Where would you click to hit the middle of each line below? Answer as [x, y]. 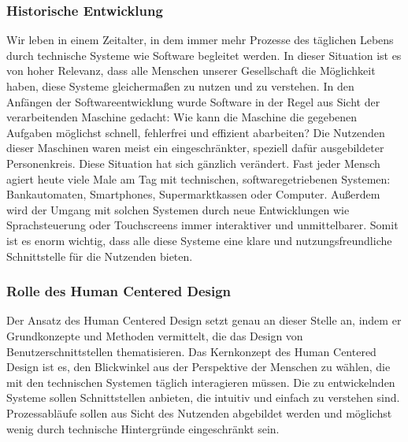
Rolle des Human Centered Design [119, 291]
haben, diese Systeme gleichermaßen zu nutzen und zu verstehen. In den [180, 86]
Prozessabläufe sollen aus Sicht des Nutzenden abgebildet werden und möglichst [199, 412]
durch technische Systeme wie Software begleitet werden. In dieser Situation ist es [204, 55]
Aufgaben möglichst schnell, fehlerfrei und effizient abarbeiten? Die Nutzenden [196, 132]
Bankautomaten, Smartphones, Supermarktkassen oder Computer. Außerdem [193, 194]
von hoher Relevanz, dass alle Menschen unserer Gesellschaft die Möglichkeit [191, 71]
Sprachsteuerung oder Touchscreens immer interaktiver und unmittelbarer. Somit [202, 225]
